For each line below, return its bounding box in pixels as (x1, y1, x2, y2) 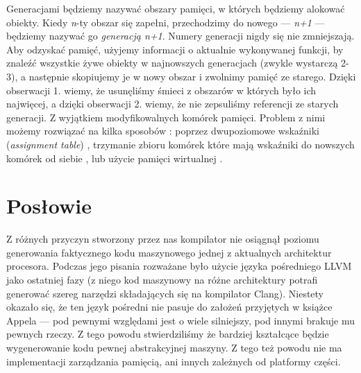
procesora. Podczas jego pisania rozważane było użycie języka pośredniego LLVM (6, 259, 352, 273)
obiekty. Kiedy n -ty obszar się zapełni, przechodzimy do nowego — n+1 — (6, 15, 325, 29)
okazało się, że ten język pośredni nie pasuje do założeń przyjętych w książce (6, 300, 333, 314)
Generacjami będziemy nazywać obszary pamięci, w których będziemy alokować (6, 1, 345, 15)
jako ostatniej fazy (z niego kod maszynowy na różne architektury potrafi (6, 272, 318, 287)
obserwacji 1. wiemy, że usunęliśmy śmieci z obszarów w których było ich (6, 83, 317, 97)
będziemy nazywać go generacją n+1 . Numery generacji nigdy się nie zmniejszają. (6, 28, 355, 43)
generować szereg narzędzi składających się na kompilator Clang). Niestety (6, 286, 324, 300)
